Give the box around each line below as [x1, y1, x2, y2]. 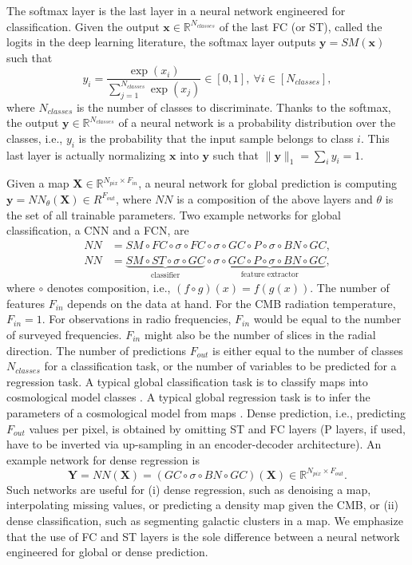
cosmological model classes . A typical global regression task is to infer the [6, 389, 370, 405]
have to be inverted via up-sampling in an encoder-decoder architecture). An [6, 436, 382, 452]
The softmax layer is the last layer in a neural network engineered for [6, 2, 346, 18]
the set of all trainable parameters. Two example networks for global [6, 206, 341, 223]
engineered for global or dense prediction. [6, 543, 208, 560]
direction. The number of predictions [6, 342, 186, 358]
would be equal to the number [253, 310, 402, 327]
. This [360, 129, 390, 146]
